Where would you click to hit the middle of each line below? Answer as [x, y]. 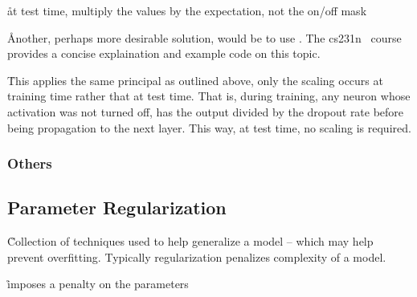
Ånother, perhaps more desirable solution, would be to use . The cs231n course [204, 37]
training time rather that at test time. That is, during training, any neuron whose [209, 96]
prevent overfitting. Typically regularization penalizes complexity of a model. [197, 256]
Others [30, 163]
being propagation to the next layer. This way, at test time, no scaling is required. [209, 127]
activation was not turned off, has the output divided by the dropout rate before [206, 111]
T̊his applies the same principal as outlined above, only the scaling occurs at [195, 80]
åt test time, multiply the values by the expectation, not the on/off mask [187, 10]
